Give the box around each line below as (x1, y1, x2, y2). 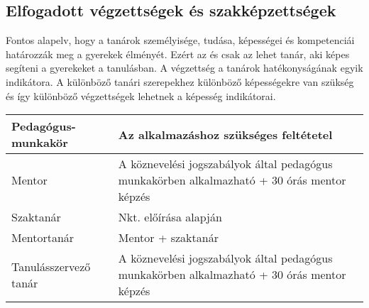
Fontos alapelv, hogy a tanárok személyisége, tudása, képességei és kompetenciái (6, 33, 355, 48)
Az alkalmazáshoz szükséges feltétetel (118, 126, 333, 143)
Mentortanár (11, 229, 75, 246)
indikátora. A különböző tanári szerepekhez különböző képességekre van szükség (6, 74, 354, 89)
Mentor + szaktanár (118, 229, 219, 246)
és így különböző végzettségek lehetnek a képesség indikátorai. (6, 88, 276, 103)
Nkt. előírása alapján (118, 209, 222, 226)
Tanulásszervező (11, 258, 91, 275)
